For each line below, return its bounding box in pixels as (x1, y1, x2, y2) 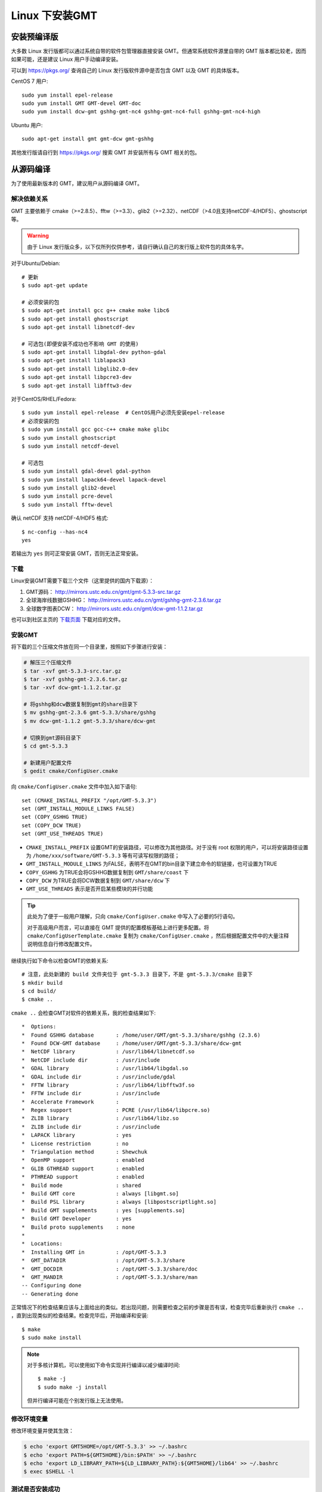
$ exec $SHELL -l (23, 1468, 75, 1475)
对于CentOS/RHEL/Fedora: (11, 396, 77, 403)
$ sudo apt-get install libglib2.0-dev (21, 365, 138, 372)
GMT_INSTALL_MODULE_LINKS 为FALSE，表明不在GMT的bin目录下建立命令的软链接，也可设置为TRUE (26, 860, 277, 868)
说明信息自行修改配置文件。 (27, 941, 95, 948)
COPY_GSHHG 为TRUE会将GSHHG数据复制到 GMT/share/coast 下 (26, 868, 189, 876)
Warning (27, 232, 49, 239)
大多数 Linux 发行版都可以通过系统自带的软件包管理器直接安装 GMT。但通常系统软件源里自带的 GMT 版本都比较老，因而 (11, 48, 306, 55)
